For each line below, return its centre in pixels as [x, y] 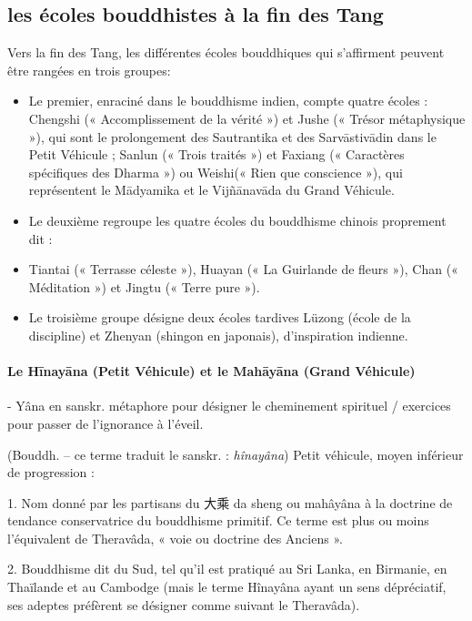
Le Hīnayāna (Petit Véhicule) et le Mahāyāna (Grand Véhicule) [211, 371]
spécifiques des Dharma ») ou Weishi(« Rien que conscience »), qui [216, 172]
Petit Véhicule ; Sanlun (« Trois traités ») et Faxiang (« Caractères [216, 154]
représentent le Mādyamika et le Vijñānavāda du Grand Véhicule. [211, 190]
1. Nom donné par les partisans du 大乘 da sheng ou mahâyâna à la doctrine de [230, 502]
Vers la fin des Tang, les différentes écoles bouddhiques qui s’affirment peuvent [226, 52]
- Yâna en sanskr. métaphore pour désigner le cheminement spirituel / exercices [229, 406]
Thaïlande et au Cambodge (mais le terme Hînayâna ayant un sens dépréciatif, [227, 587]
